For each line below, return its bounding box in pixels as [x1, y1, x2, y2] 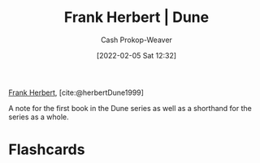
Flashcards [8, 140, 85, 159]
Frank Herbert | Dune [63, 8, 210, 27]
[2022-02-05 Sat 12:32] [96, 50, 177, 60]
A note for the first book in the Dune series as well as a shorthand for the [8, 103, 252, 113]
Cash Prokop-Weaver [100, 35, 173, 45]
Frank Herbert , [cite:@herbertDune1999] [8, 88, 145, 97]
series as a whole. [8, 112, 69, 122]
